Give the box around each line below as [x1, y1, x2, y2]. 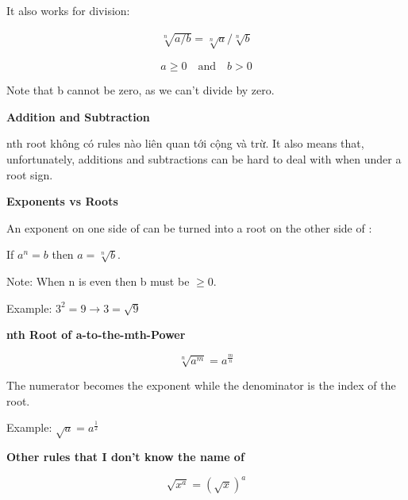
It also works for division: [6, 2, 130, 18]
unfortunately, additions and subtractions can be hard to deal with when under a [6, 150, 402, 167]
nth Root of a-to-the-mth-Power [6, 326, 186, 343]
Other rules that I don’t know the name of [6, 448, 244, 464]
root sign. [6, 166, 53, 183]
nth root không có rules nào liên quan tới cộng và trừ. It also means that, [6, 135, 364, 152]
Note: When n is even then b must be [6, 272, 190, 289]
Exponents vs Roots [6, 193, 118, 210]
